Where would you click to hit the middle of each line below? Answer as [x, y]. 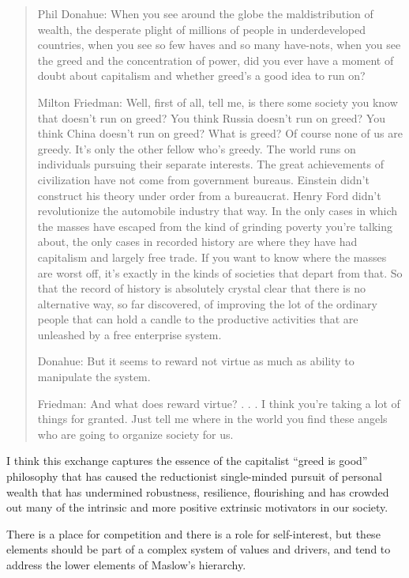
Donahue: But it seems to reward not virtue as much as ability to [196, 361]
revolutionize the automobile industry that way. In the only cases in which [218, 211]
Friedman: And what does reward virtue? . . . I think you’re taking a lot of [219, 403]
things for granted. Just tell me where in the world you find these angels [212, 419]
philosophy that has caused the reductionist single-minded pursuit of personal [194, 476]
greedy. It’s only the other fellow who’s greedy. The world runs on [197, 148]
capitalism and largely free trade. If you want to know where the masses [212, 257]
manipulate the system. [94, 377]
